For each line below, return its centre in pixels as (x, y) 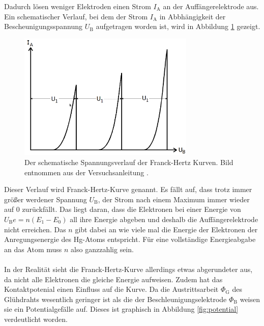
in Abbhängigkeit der (193, 16)
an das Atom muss (33, 249)
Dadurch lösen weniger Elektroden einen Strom (78, 6)
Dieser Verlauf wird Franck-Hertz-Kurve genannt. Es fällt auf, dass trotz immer (128, 189)
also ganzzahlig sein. (102, 249)
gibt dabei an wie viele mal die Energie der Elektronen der (166, 229)
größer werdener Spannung (46, 199)
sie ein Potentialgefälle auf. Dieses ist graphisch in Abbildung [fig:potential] (121, 309)
